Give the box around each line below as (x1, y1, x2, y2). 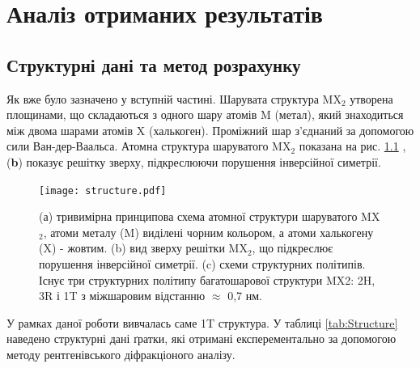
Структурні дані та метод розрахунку (6, 52, 301, 77)
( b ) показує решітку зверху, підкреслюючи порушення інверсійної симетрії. (6, 153, 381, 170)
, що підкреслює (252, 239, 333, 256)
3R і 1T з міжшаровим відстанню (39, 287, 206, 304)
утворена (350, 90, 393, 107)
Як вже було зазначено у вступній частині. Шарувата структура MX (6, 90, 342, 107)
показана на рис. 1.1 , (299, 137, 406, 154)
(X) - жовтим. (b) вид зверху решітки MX (39, 239, 248, 256)
